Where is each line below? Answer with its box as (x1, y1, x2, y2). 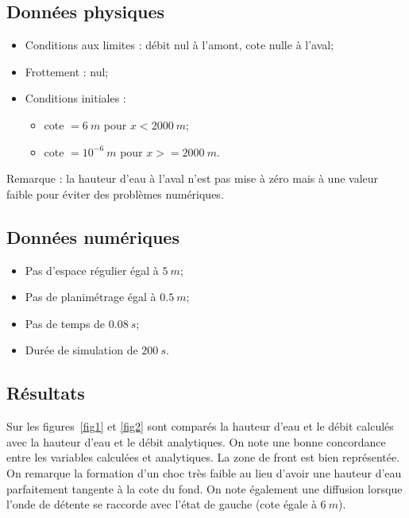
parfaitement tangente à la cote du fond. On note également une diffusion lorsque (6, 480, 403, 497)
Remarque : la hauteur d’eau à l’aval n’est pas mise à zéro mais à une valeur (6, 170, 379, 187)
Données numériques (6, 224, 179, 249)
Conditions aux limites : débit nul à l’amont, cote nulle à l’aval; (25, 37, 334, 53)
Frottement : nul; (25, 63, 109, 79)
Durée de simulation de (25, 342, 138, 358)
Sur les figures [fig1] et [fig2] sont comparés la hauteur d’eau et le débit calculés (6, 418, 394, 435)
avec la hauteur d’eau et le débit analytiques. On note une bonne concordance (6, 433, 386, 450)
